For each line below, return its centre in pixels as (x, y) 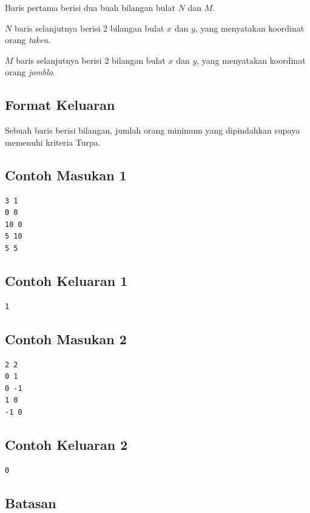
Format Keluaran (60, 105)
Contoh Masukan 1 (66, 175)
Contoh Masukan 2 (66, 338)
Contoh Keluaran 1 (66, 280)
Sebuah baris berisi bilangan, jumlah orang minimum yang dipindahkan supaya (153, 130)
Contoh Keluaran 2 (66, 444)
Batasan (31, 502)
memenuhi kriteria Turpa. (53, 142)
